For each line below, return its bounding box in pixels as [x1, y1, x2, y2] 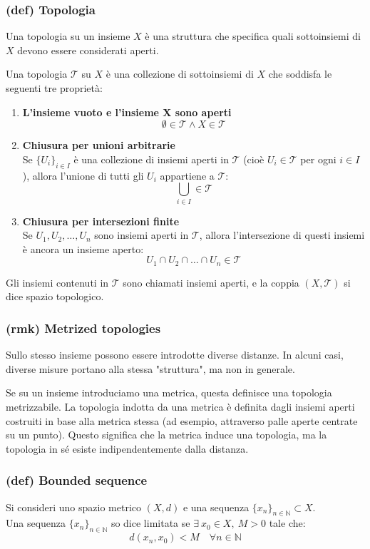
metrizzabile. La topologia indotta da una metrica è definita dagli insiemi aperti [6, 399, 355, 414]
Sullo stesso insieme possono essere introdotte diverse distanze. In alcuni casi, [6, 347, 344, 362]
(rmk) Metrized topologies [6, 319, 161, 337]
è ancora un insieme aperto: [22, 241, 144, 256]
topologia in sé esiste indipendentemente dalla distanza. [6, 441, 249, 456]
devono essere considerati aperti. [17, 42, 159, 57]
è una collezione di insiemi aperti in [73, 151, 229, 166]
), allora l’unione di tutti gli [22, 168, 144, 183]
